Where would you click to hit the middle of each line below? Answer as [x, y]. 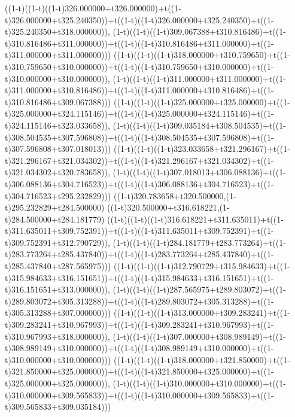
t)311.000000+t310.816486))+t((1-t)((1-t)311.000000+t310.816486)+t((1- [139, 90]
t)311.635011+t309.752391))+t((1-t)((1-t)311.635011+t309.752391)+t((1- [139, 231]
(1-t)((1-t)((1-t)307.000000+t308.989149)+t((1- [199, 336]
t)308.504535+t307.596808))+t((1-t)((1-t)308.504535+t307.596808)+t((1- [139, 137]
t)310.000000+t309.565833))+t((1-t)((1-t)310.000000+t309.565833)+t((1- [139, 395]
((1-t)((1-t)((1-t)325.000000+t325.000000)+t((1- [202, 101]
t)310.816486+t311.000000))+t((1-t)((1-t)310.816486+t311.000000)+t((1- [139, 43]
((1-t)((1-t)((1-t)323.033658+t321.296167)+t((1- [202, 149]
